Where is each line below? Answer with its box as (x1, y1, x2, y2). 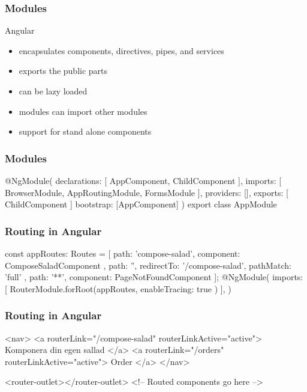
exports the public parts (19, 64, 108, 77)
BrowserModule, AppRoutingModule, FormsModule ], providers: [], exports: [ (5, 186, 288, 198)
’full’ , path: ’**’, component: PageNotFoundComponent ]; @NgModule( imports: (5, 271, 303, 283)
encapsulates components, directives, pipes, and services (19, 44, 224, 57)
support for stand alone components (19, 125, 152, 138)
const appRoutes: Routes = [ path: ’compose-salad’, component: (5, 247, 240, 259)
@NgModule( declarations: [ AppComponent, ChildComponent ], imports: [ (5, 174, 282, 186)
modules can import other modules (19, 105, 148, 117)
